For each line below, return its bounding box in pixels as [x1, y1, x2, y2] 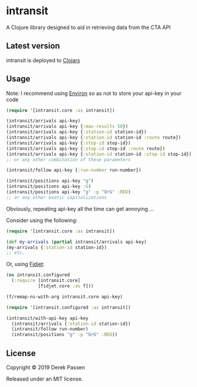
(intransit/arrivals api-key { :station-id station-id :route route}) [6, 135, 182, 140]
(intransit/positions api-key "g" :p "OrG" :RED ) [6, 189, 131, 195]
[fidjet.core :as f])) [37, 283, 94, 289]
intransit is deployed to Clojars [6, 56, 80, 63]
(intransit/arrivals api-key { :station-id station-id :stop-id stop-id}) [6, 151, 192, 157]
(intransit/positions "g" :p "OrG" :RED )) [11, 332, 118, 338]
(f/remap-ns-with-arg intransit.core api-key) [6, 293, 123, 300]
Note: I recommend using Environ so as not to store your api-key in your [6, 89, 182, 97]
